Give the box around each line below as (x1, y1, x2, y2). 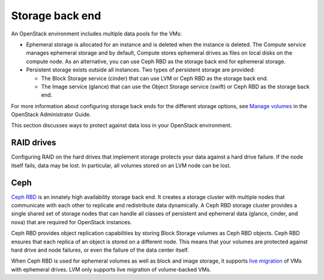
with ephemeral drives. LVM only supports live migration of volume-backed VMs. (11, 266, 211, 273)
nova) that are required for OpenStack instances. (11, 218, 132, 225)
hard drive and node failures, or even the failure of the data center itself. (11, 246, 189, 254)
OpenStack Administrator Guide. (11, 111, 91, 118)
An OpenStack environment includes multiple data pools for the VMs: (11, 30, 182, 37)
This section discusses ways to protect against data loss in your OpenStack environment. (11, 122, 232, 129)
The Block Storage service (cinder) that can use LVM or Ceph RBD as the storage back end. (41, 75, 268, 82)
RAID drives (11, 138, 56, 148)
